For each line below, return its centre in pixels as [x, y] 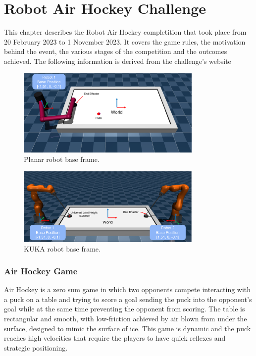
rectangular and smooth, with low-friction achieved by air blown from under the [126, 318]
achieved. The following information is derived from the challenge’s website [118, 61]
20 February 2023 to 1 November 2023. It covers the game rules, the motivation [125, 41]
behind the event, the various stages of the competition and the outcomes [116, 51]
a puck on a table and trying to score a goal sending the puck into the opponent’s [128, 299]
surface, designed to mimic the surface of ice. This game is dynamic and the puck [128, 328]
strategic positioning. [36, 347]
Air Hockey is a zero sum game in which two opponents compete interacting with [128, 289]
